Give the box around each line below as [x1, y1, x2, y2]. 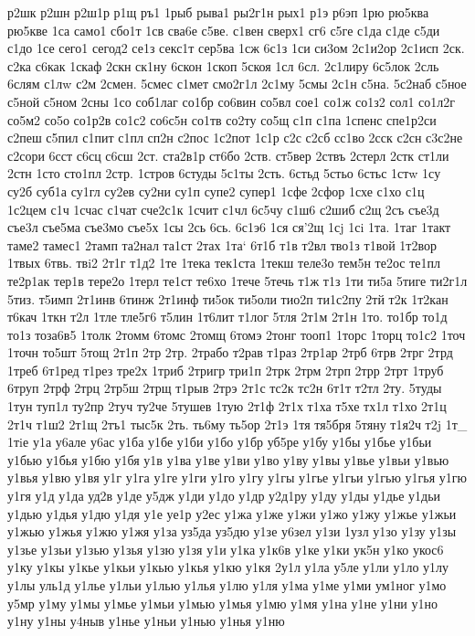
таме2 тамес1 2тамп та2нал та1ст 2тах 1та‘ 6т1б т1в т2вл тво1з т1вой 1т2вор [7, 235, 437, 254]
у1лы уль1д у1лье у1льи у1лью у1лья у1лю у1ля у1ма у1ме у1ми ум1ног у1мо [7, 576, 447, 594]
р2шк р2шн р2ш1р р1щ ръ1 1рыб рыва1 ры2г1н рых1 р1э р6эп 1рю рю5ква [7, 3, 429, 21]
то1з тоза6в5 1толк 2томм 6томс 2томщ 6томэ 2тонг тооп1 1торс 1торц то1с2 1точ [7, 324, 466, 344]
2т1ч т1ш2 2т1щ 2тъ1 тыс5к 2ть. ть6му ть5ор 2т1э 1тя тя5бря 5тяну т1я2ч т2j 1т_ [7, 414, 468, 433]
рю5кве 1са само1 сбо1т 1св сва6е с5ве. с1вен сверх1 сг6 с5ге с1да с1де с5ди [7, 20, 440, 39]
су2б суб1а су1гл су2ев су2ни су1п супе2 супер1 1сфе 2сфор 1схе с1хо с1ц [7, 181, 425, 200]
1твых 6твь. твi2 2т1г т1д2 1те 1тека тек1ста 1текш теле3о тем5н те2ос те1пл [7, 253, 440, 272]
